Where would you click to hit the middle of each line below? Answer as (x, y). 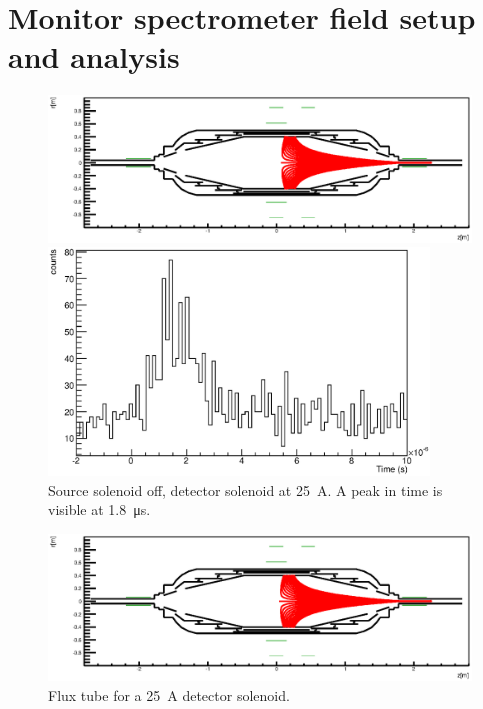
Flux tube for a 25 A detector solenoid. (169, 694)
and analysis (94, 56)
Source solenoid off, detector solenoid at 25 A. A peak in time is (245, 489)
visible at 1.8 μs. (99, 509)
